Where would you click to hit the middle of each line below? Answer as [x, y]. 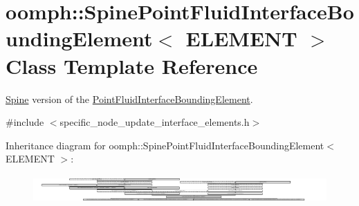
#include [25, 122]
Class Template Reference [132, 65]
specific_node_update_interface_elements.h [155, 122]
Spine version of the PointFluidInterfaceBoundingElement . [129, 99]
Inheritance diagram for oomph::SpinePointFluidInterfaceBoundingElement [165, 145]
